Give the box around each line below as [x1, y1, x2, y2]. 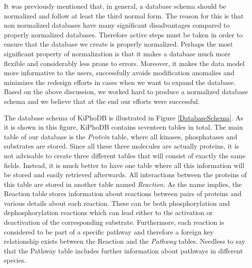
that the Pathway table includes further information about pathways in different [4, 245, 243, 255]
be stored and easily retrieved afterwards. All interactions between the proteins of [4, 169, 247, 180]
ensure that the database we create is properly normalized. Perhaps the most [4, 39, 233, 49]
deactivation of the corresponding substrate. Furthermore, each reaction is [4, 217, 224, 227]
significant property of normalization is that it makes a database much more [4, 48, 231, 58]
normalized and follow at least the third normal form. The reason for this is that [4, 10, 244, 20]
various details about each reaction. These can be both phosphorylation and [4, 198, 230, 208]
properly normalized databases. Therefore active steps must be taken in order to [4, 29, 243, 39]
